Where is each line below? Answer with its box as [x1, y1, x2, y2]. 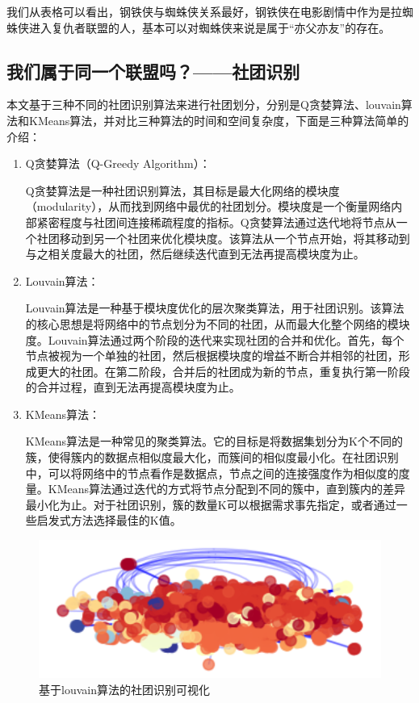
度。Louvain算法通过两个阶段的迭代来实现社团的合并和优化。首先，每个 [25, 331, 404, 348]
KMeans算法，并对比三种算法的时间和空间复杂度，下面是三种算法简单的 [28, 111, 409, 128]
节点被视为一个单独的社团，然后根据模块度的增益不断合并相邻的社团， [25, 347, 399, 364]
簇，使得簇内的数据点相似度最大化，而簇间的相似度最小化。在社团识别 [25, 449, 399, 466]
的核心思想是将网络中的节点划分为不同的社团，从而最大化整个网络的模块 [25, 315, 410, 332]
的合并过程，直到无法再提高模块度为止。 [25, 379, 241, 395]
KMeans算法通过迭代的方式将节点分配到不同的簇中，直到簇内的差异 [48, 480, 406, 497]
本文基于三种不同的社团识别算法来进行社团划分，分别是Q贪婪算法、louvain [6, 96, 401, 113]
